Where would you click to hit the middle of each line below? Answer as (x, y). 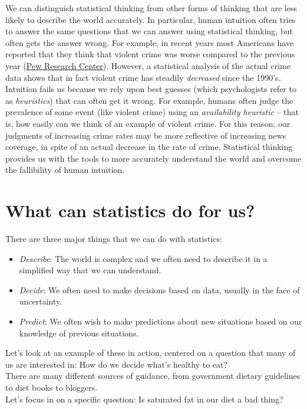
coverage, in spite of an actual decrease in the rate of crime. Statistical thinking (149, 147)
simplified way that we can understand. (90, 270)
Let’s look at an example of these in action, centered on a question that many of (151, 353)
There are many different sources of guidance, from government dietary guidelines (153, 376)
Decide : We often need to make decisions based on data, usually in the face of (159, 289)
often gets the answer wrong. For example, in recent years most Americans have (150, 42)
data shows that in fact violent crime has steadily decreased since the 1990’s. (143, 77)
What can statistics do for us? (130, 210)
